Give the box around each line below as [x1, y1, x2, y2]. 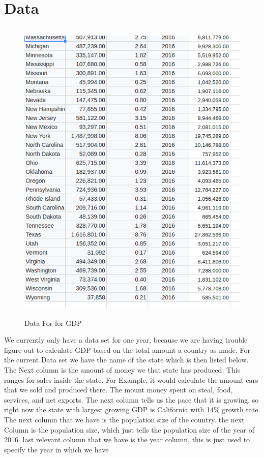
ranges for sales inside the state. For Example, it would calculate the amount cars [4, 374, 258, 385]
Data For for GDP [24, 317, 82, 328]
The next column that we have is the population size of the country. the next [4, 414, 245, 424]
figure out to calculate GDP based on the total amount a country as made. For [4, 344, 250, 355]
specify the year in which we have [4, 444, 109, 454]
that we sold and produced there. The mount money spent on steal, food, [4, 384, 233, 395]
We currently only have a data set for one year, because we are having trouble [4, 334, 248, 345]
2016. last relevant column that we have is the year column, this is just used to [4, 434, 250, 445]
